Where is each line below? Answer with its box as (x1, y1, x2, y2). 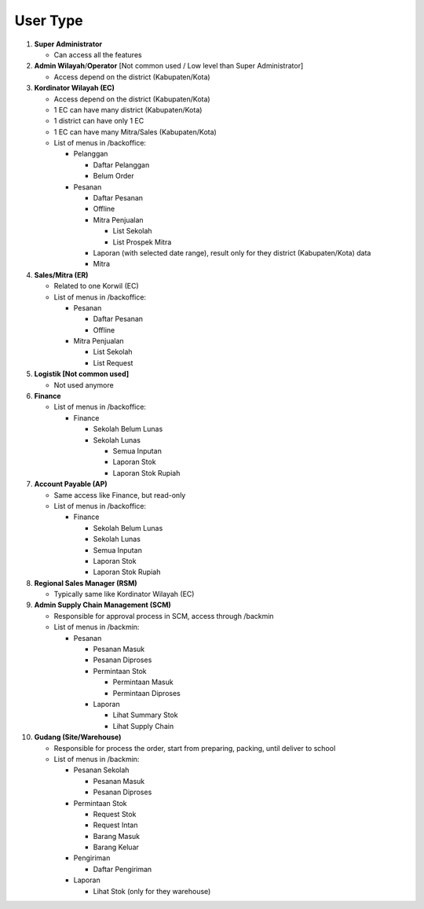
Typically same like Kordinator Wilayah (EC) (53, 590, 195, 599)
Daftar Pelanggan (93, 160, 150, 169)
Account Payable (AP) (34, 480, 108, 489)
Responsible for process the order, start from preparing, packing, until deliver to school (53, 743, 336, 753)
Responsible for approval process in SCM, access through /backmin (53, 611, 274, 620)
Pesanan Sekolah (73, 765, 130, 775)
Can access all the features (53, 50, 142, 59)
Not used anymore (53, 380, 114, 389)
